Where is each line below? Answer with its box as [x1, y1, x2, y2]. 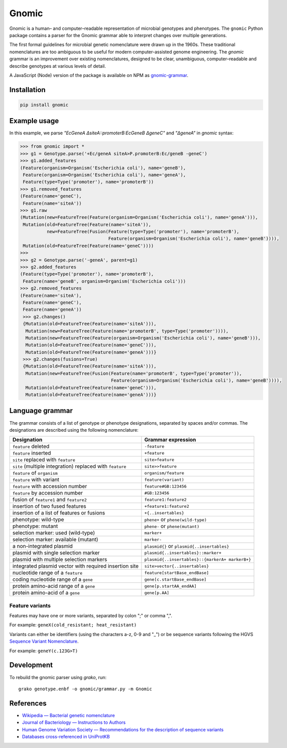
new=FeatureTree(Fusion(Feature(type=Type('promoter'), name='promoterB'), [46, 229, 239, 235]
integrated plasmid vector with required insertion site [12, 563, 139, 570]
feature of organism [12, 469, 58, 476]
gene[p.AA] [144, 590, 169, 595]
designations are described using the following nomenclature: [9, 427, 139, 433]
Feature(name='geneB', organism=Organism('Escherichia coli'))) [23, 278, 186, 284]
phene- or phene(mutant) [144, 522, 200, 530]
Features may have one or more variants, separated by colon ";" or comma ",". [9, 613, 172, 619]
